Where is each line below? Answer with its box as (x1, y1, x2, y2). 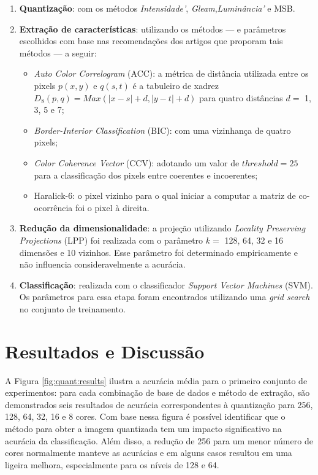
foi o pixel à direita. (75, 201, 150, 214)
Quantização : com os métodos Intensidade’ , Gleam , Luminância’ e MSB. (19, 2, 295, 14)
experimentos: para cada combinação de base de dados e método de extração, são (5, 386, 310, 399)
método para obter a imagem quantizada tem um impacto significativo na (5, 422, 282, 434)
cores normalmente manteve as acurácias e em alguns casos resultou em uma (5, 446, 292, 459)
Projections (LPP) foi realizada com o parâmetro (19, 233, 203, 246)
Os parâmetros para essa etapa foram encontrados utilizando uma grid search (19, 290, 310, 303)
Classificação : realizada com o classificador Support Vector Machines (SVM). (19, 278, 313, 291)
